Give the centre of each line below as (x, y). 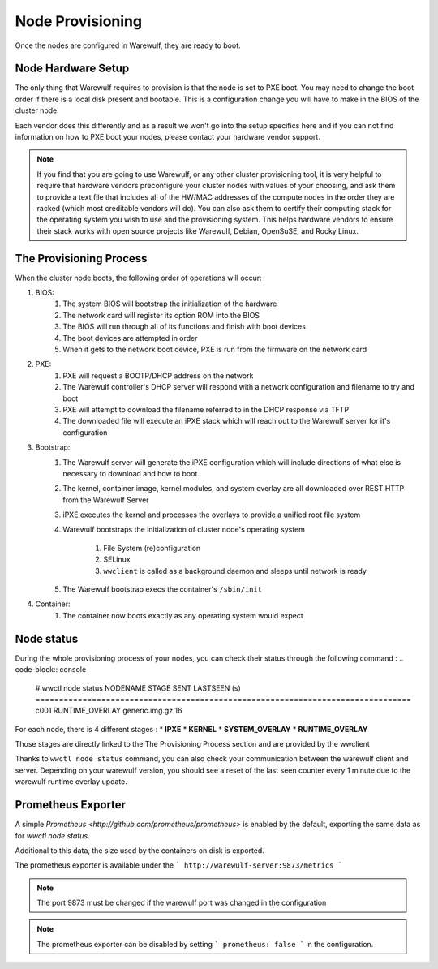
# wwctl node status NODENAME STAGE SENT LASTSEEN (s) (138, 688)
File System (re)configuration (152, 548)
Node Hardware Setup (72, 69)
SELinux (117, 559)
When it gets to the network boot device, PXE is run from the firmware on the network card (215, 349)
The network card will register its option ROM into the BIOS (161, 315)
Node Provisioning (78, 21)
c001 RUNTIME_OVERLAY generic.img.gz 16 (109, 711)
